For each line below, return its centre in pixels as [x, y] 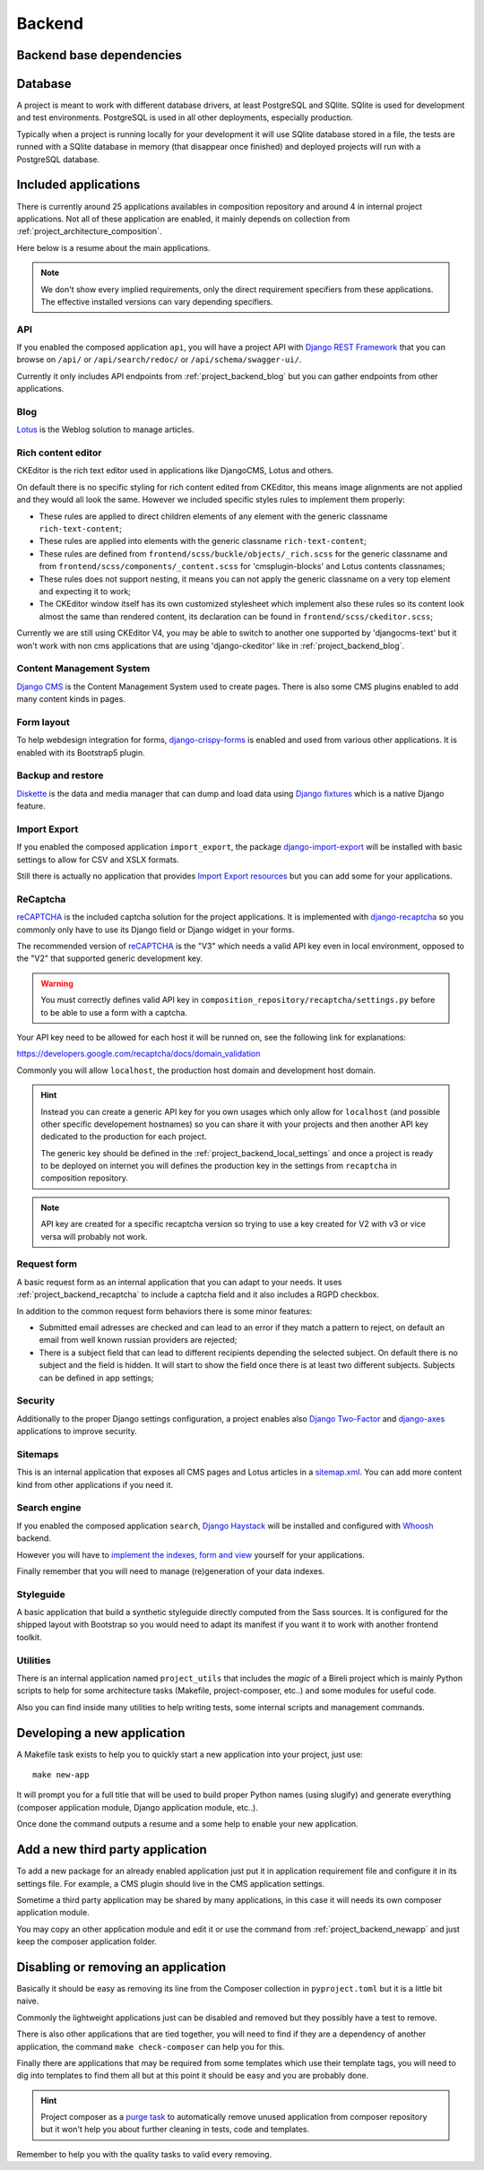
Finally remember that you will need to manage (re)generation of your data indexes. [171, 1571]
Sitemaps [38, 1454]
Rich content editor [59, 453]
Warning [57, 983]
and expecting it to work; [85, 591]
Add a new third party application [112, 1850]
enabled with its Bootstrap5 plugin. [81, 752]
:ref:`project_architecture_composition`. [89, 231]
